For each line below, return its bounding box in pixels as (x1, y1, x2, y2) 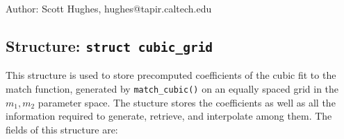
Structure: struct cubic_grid (6, 35, 213, 56)
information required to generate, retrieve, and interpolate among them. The (6, 109, 332, 123)
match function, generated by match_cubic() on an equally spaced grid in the (6, 81, 339, 95)
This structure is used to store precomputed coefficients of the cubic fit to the (6, 68, 336, 82)
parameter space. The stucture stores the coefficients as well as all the (38, 95, 336, 109)
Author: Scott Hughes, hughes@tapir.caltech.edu (6, 1, 212, 15)
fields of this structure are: (6, 122, 118, 136)
